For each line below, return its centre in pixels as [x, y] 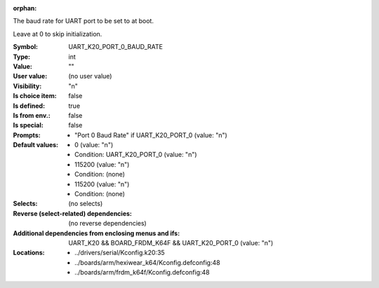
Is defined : [29, 106]
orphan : [25, 8]
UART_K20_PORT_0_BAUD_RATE [115, 47]
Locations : [29, 253]
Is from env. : [32, 115]
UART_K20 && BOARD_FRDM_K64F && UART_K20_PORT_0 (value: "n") [171, 242]
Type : [22, 57]
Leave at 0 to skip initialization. [58, 34]
